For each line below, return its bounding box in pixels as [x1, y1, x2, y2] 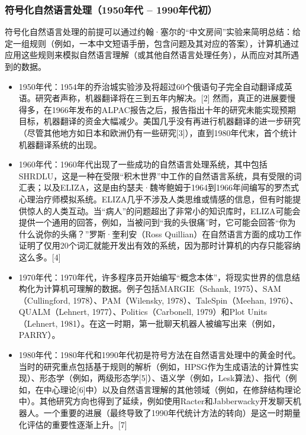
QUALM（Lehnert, [18, 305, 89, 318]
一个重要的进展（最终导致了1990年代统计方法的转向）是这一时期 [43, 407, 292, 419]
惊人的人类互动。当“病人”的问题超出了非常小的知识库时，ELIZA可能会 [27, 204, 301, 217]
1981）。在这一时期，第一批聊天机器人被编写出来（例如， [60, 317, 281, 329]
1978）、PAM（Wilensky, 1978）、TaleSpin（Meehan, [73, 294, 266, 306]
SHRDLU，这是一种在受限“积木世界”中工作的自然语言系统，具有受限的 [18, 169, 294, 182]
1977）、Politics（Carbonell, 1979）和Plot [92, 305, 245, 318]
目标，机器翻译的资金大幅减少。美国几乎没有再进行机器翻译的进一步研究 [18, 115, 301, 127]
